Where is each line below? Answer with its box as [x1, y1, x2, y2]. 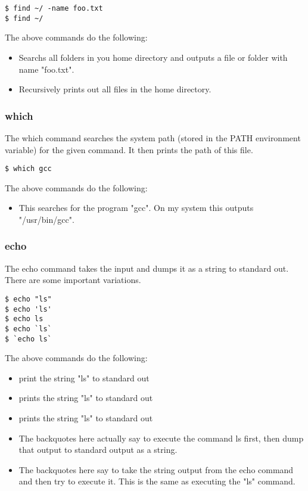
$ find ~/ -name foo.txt [5, 4, 103, 13]
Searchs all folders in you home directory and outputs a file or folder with [18, 51, 288, 63]
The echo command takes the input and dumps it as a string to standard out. [5, 262, 289, 274]
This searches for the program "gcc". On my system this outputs [18, 201, 254, 214]
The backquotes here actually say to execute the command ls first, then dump [18, 431, 304, 444]
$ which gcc [5, 164, 52, 173]
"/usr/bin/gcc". [18, 213, 74, 225]
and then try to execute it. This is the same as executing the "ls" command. [18, 475, 295, 487]
